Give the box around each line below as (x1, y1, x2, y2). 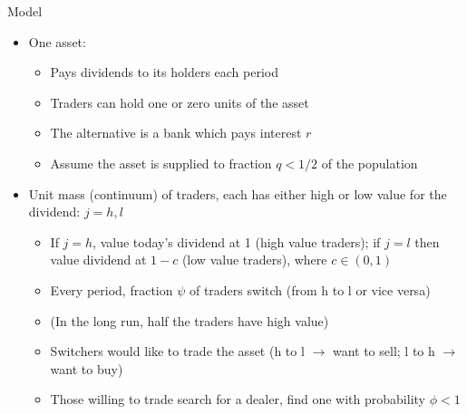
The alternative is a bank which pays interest (50, 123, 302, 142)
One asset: (28, 32, 86, 51)
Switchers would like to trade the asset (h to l (50, 342, 305, 361)
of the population (321, 153, 418, 172)
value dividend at (50, 250, 147, 269)
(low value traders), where (181, 250, 327, 269)
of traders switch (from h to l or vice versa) (189, 280, 431, 299)
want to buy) (50, 359, 123, 378)
